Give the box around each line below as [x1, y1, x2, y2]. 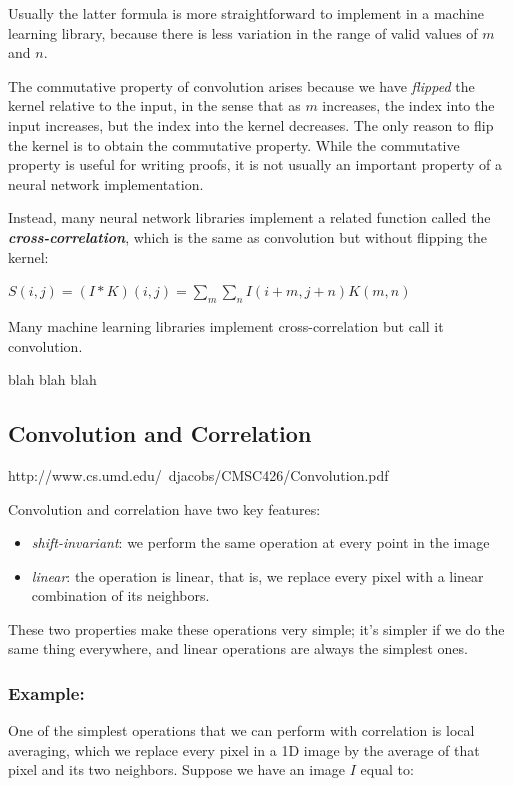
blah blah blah [8, 369, 97, 390]
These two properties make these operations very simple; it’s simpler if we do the [8, 618, 505, 639]
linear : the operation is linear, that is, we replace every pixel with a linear [31, 565, 484, 586]
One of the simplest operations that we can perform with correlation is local [8, 720, 475, 741]
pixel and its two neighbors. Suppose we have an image [8, 759, 346, 780]
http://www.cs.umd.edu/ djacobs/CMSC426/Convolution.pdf [8, 464, 389, 485]
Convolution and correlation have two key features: [8, 498, 321, 519]
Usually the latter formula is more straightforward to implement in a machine [8, 3, 485, 23]
